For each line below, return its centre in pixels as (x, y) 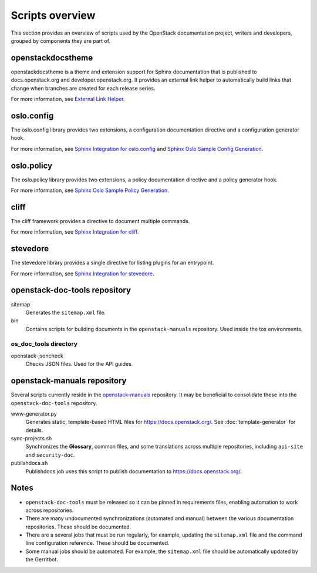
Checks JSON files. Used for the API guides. (79, 364)
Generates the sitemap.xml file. (65, 312)
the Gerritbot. (42, 559)
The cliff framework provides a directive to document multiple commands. (100, 221)
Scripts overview (53, 15)
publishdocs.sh (29, 463)
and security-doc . (50, 454)
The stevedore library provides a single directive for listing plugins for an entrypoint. (112, 263)
